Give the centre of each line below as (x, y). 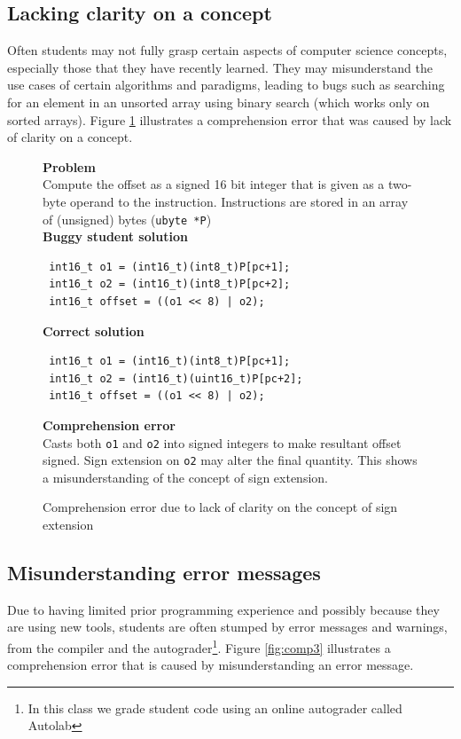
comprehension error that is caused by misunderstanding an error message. (211, 665)
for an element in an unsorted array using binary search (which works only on (219, 102)
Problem (69, 166)
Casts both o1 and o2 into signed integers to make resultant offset (222, 442)
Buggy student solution (115, 236)
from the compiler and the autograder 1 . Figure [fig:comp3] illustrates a (199, 646)
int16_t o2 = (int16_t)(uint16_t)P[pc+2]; (176, 378)
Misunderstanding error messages (164, 573)
